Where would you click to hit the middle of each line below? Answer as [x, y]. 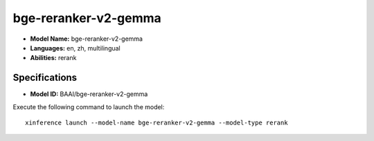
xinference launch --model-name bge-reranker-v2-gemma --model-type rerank [157, 123]
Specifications [45, 78]
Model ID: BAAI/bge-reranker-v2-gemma [89, 94]
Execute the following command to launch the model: [89, 106]
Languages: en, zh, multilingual [75, 48]
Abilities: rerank [53, 58]
